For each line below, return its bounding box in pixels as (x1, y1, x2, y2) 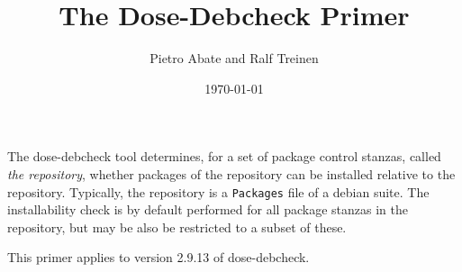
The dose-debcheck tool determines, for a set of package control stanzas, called (7, 147, 441, 166)
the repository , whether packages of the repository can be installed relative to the (7, 164, 456, 183)
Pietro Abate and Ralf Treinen (149, 49, 319, 68)
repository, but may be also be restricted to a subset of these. (7, 217, 347, 236)
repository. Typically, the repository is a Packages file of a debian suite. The (7, 182, 430, 201)
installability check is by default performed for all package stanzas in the (7, 200, 408, 219)
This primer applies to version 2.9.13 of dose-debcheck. (7, 248, 310, 267)
